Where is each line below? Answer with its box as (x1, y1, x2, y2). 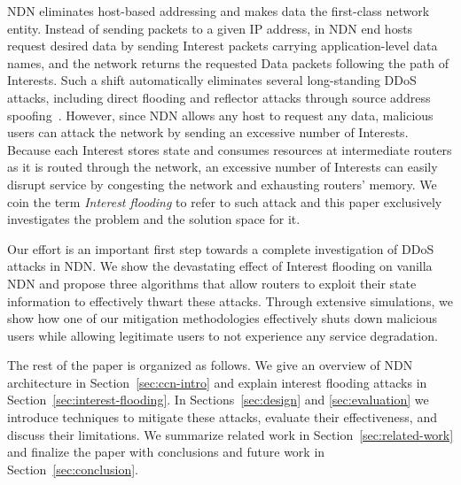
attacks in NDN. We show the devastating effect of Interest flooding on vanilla (7, 257, 433, 275)
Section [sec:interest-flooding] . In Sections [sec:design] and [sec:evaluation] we (7, 390, 429, 409)
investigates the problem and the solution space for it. (7, 210, 301, 228)
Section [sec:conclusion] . (7, 459, 138, 478)
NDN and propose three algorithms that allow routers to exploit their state (7, 273, 417, 292)
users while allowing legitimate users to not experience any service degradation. (7, 326, 438, 344)
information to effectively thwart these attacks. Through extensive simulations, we (7, 291, 453, 310)
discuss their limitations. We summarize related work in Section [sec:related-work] (7, 425, 454, 443)
